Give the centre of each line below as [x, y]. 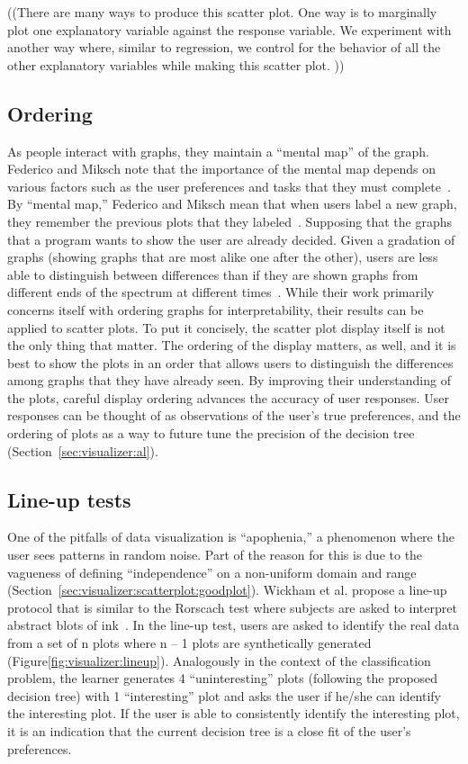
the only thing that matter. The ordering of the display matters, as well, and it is [232, 345]
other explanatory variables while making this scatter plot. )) [176, 64]
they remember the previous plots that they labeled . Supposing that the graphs [230, 221]
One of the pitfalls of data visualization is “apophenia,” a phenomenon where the [231, 537]
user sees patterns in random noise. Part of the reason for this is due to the [215, 555]
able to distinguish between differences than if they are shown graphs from [213, 274]
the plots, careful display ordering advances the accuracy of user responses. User [228, 397]
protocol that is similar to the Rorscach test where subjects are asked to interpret [232, 607]
